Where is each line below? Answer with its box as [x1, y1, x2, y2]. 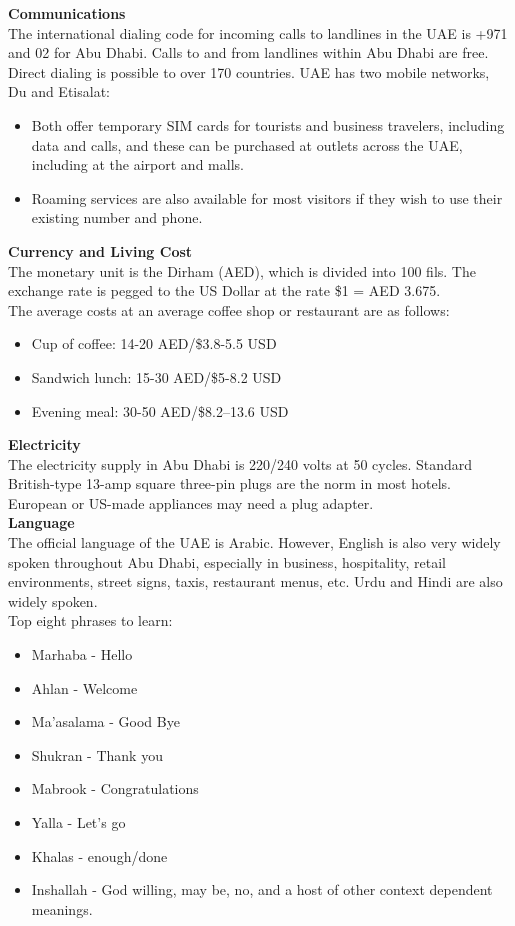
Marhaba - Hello [31, 644, 133, 665]
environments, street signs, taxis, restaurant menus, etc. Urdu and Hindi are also [8, 571, 503, 592]
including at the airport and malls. [31, 154, 244, 175]
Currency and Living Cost [8, 240, 193, 261]
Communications [8, 3, 126, 23]
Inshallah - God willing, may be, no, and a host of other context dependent [31, 879, 493, 900]
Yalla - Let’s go [31, 812, 126, 832]
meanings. [31, 898, 93, 919]
